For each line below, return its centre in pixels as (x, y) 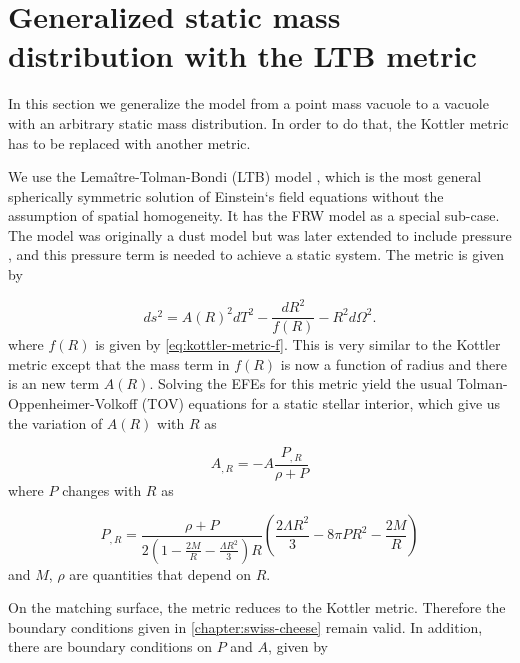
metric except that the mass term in (119, 363)
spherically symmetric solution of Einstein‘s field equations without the (226, 195)
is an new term (54, 383)
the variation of (55, 422)
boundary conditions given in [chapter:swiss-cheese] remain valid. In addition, (245, 626)
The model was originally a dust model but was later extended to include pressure (260, 234)
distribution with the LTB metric (242, 55)
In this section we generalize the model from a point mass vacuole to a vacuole (248, 103)
